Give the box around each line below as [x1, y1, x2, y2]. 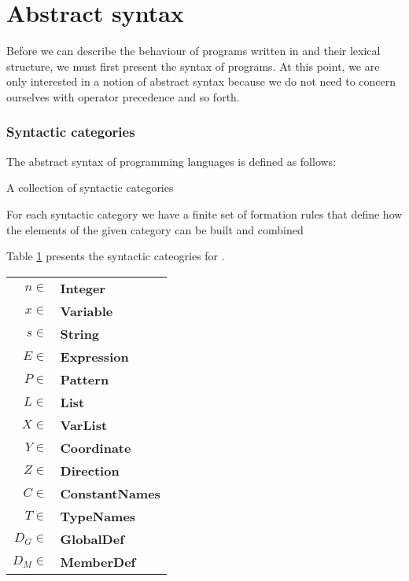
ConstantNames [60, 484, 160, 502]
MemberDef [60, 552, 136, 571]
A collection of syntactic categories [6, 179, 174, 196]
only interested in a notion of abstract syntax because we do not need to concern [6, 73, 396, 90]
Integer [60, 278, 106, 297]
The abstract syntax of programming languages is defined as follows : [6, 153, 337, 169]
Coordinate [60, 438, 131, 457]
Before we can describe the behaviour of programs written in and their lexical [6, 42, 381, 59]
